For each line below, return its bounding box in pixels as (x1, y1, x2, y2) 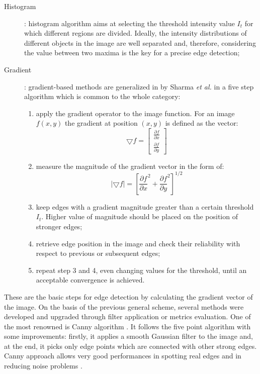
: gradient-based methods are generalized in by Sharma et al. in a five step (24, 81, 254, 91)
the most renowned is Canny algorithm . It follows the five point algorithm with (4, 321, 251, 331)
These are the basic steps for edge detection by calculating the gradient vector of (4, 291, 253, 302)
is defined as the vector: (165, 118, 238, 128)
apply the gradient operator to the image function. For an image (36, 108, 235, 118)
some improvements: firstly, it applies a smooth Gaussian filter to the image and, (4, 331, 253, 341)
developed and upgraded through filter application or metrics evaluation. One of (4, 311, 251, 322)
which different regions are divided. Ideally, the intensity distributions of (24, 28, 247, 38)
